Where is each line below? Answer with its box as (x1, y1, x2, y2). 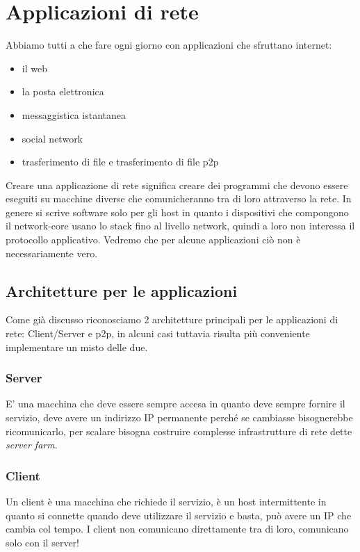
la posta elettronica (22, 84, 104, 99)
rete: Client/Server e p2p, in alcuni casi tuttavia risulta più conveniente (6, 326, 310, 341)
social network (22, 131, 83, 145)
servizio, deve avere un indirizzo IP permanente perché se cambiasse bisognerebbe (6, 410, 353, 425)
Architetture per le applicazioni (6, 279, 238, 301)
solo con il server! (6, 535, 79, 549)
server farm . (6, 437, 58, 452)
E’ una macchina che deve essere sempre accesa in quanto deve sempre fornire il (6, 396, 345, 411)
